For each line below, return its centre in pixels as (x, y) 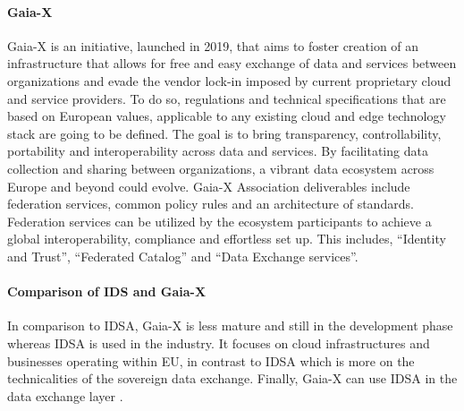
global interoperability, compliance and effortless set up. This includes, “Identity (227, 239)
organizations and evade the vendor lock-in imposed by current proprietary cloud (229, 80)
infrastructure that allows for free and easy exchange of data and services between (232, 63)
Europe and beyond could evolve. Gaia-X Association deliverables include (209, 186)
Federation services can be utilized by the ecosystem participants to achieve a (219, 221)
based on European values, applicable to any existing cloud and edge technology (227, 116)
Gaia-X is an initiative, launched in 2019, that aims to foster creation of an (213, 45)
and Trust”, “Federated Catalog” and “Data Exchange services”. (183, 256)
